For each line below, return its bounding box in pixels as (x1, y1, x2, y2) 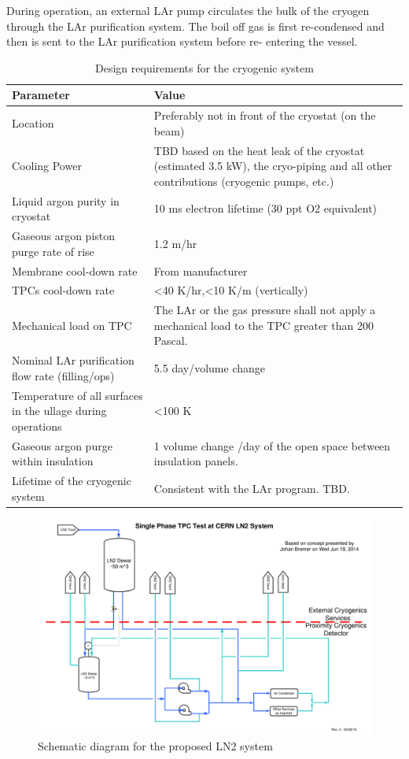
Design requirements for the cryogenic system (95, 59, 314, 76)
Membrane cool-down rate (12, 262, 138, 279)
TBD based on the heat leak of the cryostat (153, 142, 365, 158)
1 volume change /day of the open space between (153, 437, 391, 454)
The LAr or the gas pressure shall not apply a (153, 302, 376, 318)
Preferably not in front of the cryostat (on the (153, 107, 376, 124)
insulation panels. (153, 453, 238, 469)
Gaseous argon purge (12, 437, 112, 454)
